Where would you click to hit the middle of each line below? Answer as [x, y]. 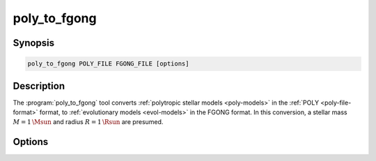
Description [39, 86]
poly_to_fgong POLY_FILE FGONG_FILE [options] [108, 64]
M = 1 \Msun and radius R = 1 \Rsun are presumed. [88, 122]
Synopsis [34, 43]
